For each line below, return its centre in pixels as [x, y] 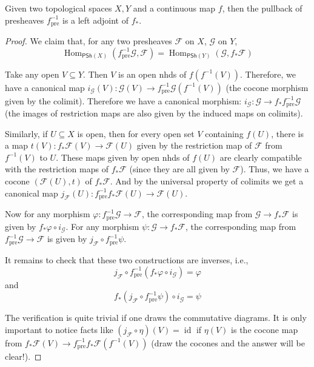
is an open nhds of [152, 74]
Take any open [32, 74]
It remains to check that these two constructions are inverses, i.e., [127, 260]
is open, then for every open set [136, 133]
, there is [287, 133]
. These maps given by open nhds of [123, 157]
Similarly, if [26, 133]
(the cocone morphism [267, 87]
